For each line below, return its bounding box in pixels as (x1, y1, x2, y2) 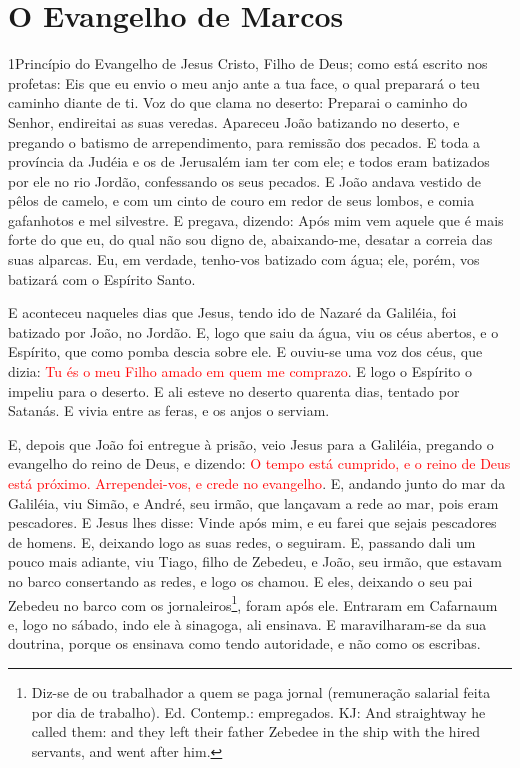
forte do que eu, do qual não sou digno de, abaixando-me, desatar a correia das (8, 229, 493, 250)
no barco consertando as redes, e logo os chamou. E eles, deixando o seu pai (8, 570, 473, 591)
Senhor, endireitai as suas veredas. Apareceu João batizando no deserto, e (8, 111, 460, 132)
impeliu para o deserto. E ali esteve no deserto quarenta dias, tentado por (8, 380, 460, 401)
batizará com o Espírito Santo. (8, 268, 196, 289)
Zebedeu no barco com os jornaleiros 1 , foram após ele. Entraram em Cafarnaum (8, 591, 498, 615)
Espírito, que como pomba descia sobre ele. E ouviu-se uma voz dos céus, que (8, 341, 483, 362)
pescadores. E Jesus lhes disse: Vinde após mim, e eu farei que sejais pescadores (8, 512, 497, 533)
